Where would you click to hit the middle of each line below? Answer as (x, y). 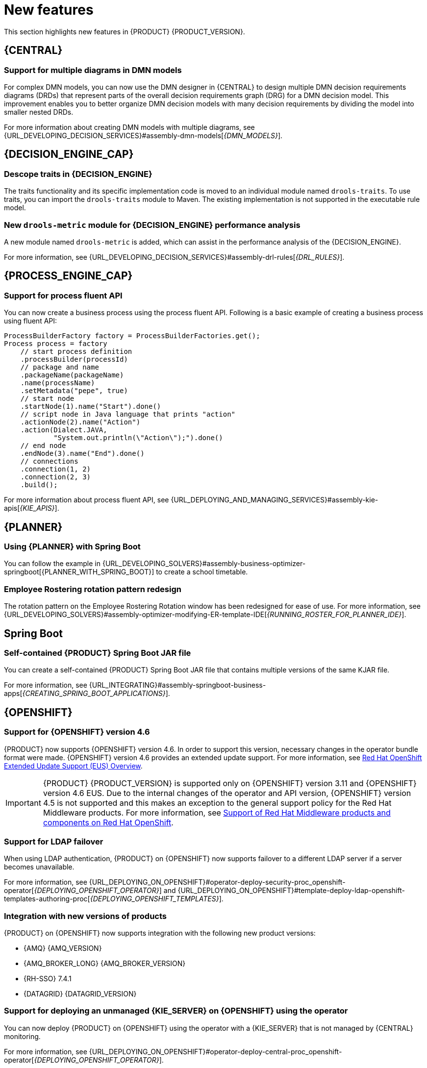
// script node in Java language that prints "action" (128, 414)
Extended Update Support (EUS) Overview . (73, 766)
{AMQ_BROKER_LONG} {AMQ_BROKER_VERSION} (105, 964)
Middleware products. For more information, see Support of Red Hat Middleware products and (217, 812)
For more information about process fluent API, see (87, 500)
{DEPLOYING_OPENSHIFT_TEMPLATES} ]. (157, 899)
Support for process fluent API (63, 295)
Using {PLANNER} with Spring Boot (72, 546)
